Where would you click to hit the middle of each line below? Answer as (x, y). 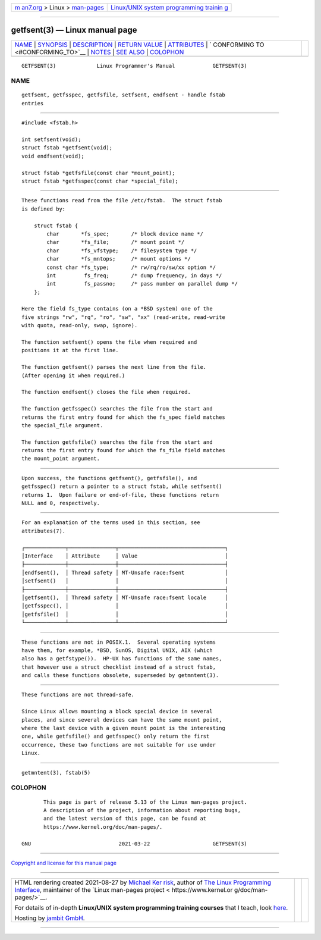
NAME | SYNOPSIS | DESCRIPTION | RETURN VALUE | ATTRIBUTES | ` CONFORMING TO (139, 45)
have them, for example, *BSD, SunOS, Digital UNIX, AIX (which (117, 650)
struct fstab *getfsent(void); (67, 148)
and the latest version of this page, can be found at (125, 819)
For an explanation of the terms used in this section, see (111, 523)
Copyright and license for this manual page (64, 863)
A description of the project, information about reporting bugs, (142, 810)
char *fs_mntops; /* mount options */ (119, 259)
